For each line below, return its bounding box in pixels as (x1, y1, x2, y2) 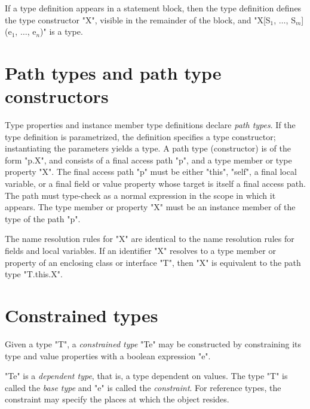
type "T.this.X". (5, 268, 63, 280)
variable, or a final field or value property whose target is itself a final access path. (5, 177, 306, 190)
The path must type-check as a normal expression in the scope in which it (5, 189, 276, 201)
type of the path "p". (5, 212, 81, 225)
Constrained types (5, 303, 158, 327)
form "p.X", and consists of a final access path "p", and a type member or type (5, 153, 292, 166)
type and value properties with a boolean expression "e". (5, 349, 211, 362)
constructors (5, 84, 109, 108)
